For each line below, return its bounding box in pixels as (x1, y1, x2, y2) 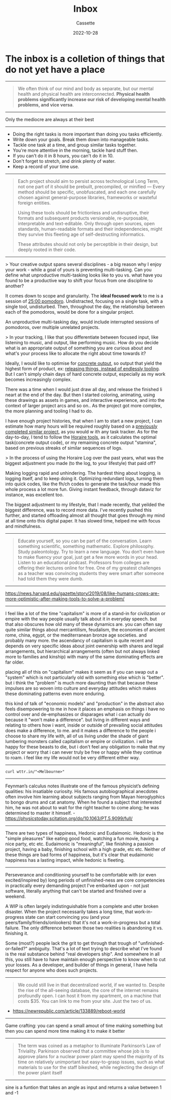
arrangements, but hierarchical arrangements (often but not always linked (5, 648, 160, 654)
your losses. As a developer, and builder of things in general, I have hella (5, 961, 158, 968)
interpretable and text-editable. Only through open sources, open (17, 220, 155, 227)
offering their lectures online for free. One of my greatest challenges (17, 565, 161, 571)
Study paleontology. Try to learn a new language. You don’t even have (17, 548, 165, 555)
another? (5, 283, 24, 289)
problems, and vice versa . (17, 101, 74, 107)
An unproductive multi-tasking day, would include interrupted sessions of (5, 319, 159, 325)
